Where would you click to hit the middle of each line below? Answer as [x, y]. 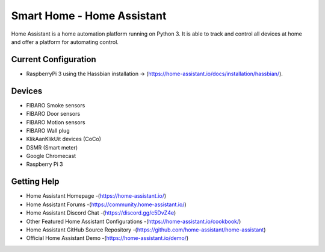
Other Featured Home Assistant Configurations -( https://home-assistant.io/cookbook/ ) [134, 221]
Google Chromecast [51, 156]
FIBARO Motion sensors [56, 122]
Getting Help [35, 182]
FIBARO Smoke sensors [56, 105]
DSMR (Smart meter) [52, 147]
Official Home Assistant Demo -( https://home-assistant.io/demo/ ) [107, 238]
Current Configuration [54, 59]
